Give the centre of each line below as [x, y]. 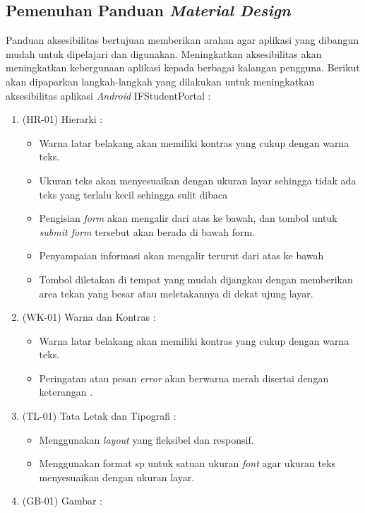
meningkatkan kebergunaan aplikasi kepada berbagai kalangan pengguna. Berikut [183, 67]
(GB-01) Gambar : [62, 501]
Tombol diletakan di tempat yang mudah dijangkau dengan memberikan [196, 279]
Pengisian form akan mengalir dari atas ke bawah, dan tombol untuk [188, 218]
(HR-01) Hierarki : [62, 119]
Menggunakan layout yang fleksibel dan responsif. [146, 439]
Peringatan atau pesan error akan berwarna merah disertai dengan [184, 378]
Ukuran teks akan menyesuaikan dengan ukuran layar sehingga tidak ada [198, 180]
